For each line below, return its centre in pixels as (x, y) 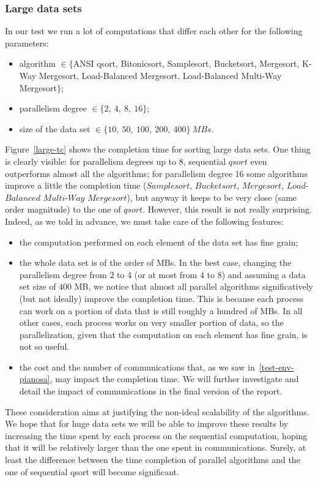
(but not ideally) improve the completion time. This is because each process (161, 298)
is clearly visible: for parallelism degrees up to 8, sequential (116, 161)
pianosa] (35, 379)
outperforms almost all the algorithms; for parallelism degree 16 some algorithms (156, 173)
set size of (38, 286)
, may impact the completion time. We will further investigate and (174, 379)
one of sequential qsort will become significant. (92, 471)
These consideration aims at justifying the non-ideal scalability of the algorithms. (157, 411)
